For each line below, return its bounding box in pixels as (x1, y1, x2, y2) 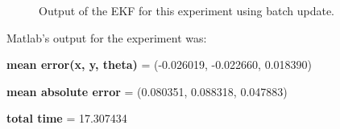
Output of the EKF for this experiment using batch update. (39, 2, 335, 18)
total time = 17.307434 (6, 110, 127, 127)
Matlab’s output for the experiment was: (6, 29, 207, 46)
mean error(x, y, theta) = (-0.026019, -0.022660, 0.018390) (6, 56, 312, 73)
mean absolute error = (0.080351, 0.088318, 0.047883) (6, 83, 288, 99)
